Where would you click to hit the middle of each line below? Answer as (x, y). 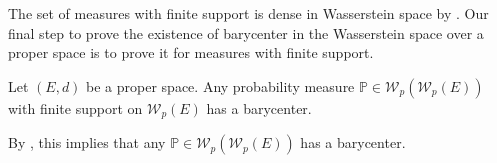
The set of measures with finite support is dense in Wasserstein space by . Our (248, 13)
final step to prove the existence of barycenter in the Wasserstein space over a (246, 32)
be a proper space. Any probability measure (220, 85)
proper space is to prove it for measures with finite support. (191, 52)
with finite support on (75, 107)
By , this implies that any (87, 142)
